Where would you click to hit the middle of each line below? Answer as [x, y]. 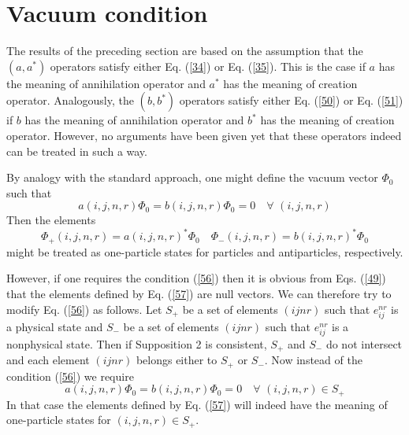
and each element [48, 360]
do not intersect [364, 343]
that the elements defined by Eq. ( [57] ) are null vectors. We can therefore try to [199, 294]
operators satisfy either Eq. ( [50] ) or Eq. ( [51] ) [291, 100]
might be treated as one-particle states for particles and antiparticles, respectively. [205, 251]
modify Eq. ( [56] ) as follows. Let [84, 309]
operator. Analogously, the [70, 100]
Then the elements [51, 220]
